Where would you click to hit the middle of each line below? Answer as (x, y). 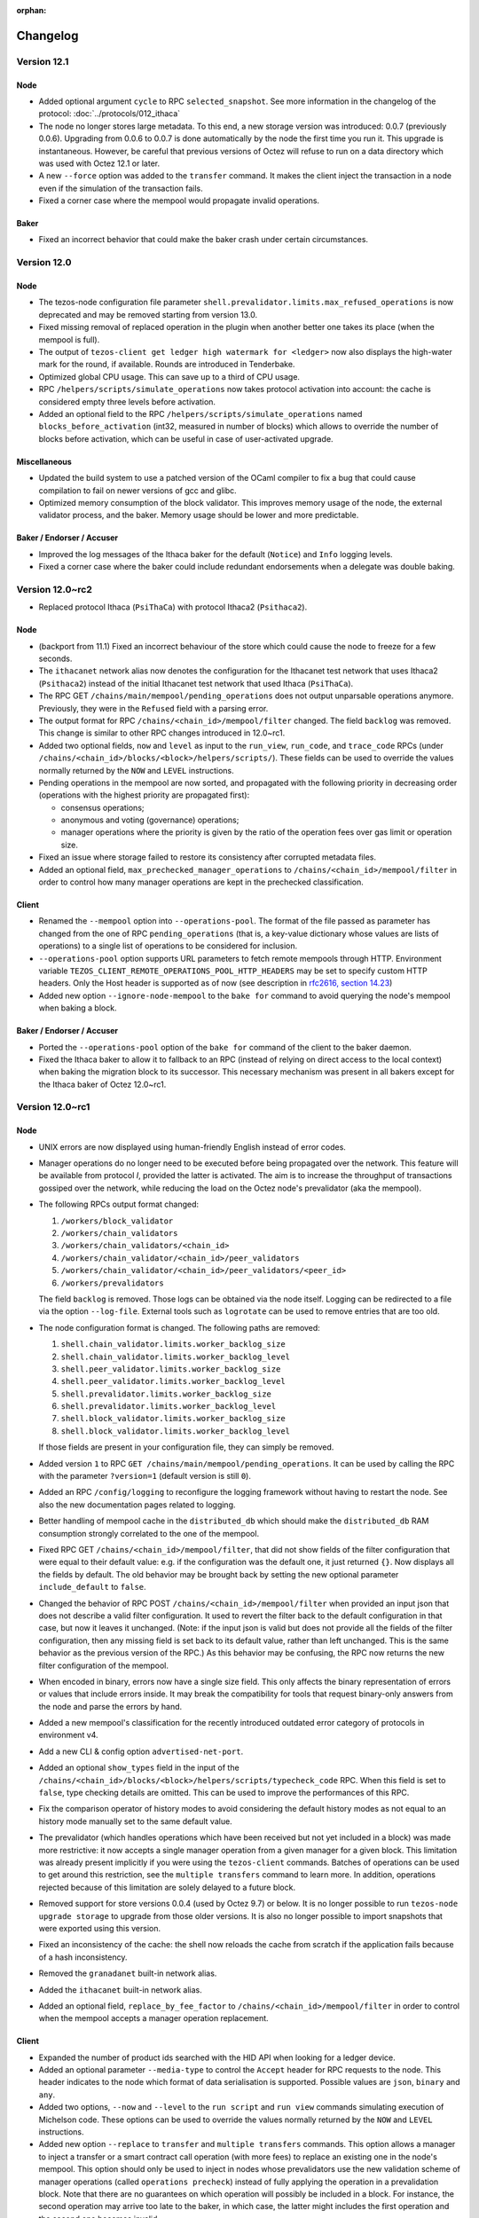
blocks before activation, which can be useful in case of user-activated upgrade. (186, 438)
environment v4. (68, 1735)
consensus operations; (102, 807)
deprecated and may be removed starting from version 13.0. (148, 314)
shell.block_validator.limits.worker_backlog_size (173, 1419)
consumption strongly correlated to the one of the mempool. (149, 1533)
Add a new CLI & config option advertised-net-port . (141, 1751)
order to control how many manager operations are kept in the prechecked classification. (201, 882)
